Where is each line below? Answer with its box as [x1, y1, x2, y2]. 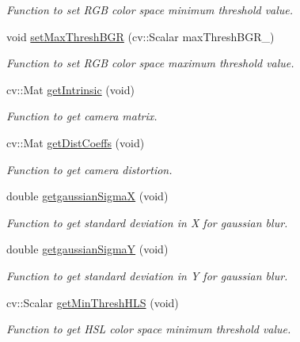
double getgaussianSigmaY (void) [6, 241, 169, 257]
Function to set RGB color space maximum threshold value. [6, 55, 294, 71]
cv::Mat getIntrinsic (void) [6, 81, 135, 97]
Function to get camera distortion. [6, 161, 173, 177]
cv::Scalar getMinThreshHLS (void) [6, 294, 179, 310]
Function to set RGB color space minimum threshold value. [6, 2, 294, 17]
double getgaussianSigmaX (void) [6, 188, 169, 204]
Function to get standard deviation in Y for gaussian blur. [6, 267, 288, 283]
